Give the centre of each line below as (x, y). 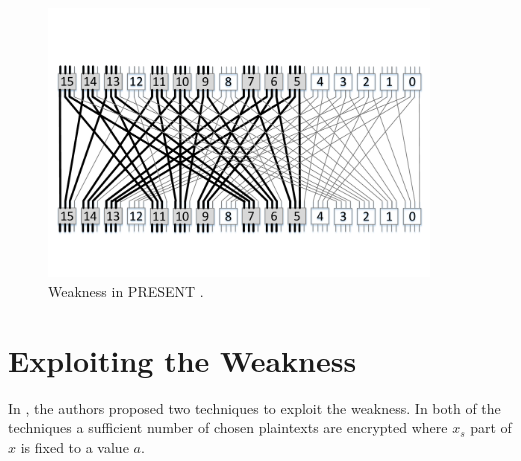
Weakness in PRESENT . (126, 291)
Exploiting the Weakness (182, 359)
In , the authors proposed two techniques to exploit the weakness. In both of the (254, 407)
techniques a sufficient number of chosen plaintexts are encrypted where (228, 427)
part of (491, 427)
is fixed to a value (74, 446)
